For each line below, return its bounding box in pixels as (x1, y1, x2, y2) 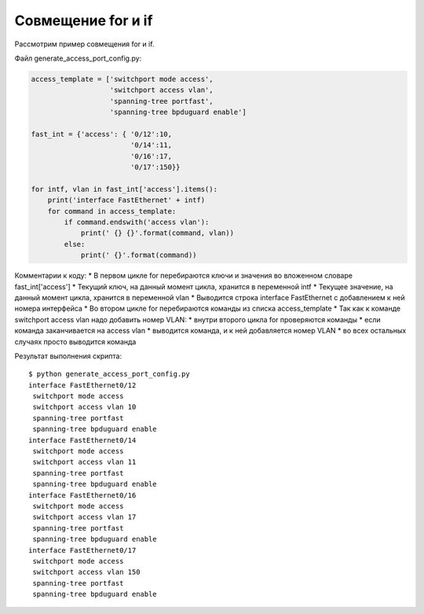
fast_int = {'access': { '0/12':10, (31, 130, 173, 138)
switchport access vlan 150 (32, 568, 141, 577)
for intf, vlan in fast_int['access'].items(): (31, 185, 217, 193)
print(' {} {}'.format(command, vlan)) (80, 229, 235, 237)
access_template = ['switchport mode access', (31, 75, 214, 83)
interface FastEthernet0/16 (28, 491, 137, 499)
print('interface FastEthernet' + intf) (47, 196, 206, 204)
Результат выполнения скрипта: (14, 351, 122, 361)
